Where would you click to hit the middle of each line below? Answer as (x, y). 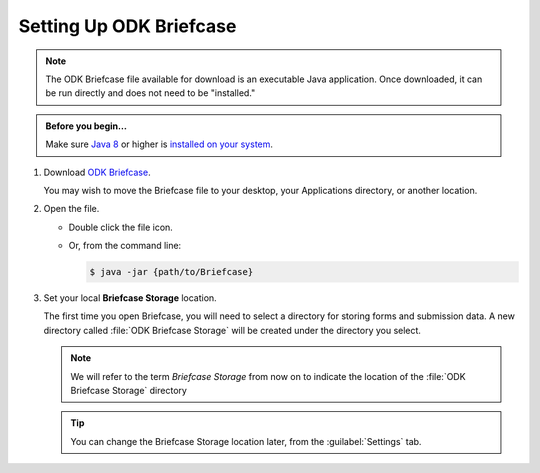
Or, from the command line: (125, 246)
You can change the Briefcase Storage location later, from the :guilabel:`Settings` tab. (246, 441)
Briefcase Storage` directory (128, 390)
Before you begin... (86, 126)
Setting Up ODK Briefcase (127, 26)
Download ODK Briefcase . (97, 172)
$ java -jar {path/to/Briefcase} (171, 272)
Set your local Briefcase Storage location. (130, 298)
